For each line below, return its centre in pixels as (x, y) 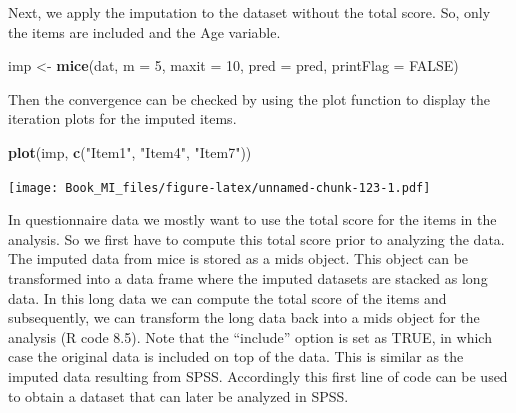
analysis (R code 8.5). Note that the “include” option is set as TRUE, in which (250, 336)
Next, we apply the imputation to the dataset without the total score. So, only (249, 12)
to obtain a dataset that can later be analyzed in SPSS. (178, 395)
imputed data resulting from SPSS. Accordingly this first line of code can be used (258, 375)
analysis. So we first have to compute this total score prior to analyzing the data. (256, 238)
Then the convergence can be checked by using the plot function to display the (249, 98)
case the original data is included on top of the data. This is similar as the (236, 356)
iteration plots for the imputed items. (122, 118)
